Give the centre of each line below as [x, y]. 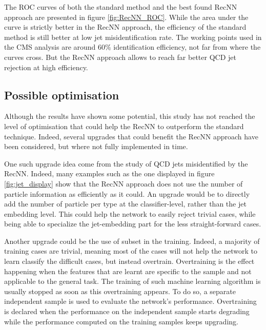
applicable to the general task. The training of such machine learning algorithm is [132, 281]
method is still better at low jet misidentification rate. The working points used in [133, 37]
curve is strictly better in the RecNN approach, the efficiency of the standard [125, 27]
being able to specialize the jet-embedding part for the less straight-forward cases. [133, 224]
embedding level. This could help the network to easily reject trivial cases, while [130, 213]
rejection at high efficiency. [46, 67]
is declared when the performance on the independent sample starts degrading [127, 311]
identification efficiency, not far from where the [187, 47]
